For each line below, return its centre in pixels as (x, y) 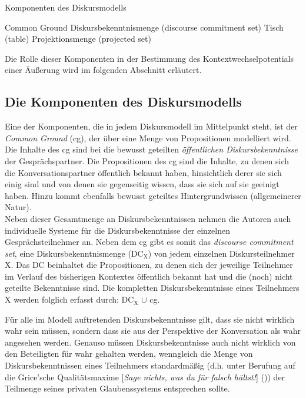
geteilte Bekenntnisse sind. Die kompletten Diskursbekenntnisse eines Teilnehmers (152, 288)
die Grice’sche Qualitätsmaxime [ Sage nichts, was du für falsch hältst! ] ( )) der (145, 377)
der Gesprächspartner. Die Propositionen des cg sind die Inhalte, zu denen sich (147, 160)
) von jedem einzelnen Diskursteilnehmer (221, 253)
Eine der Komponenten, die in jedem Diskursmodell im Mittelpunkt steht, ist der (151, 126)
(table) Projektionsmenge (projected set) (78, 39)
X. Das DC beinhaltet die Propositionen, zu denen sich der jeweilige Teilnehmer (149, 265)
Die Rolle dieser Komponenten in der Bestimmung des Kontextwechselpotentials (149, 58)
